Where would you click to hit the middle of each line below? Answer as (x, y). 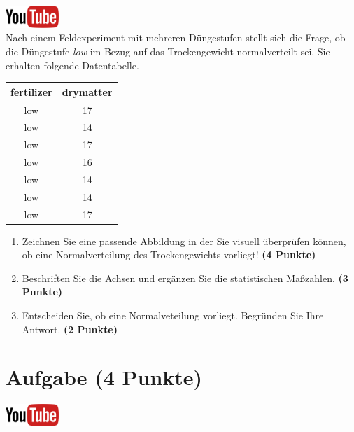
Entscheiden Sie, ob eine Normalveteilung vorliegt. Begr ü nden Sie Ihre (173, 315)
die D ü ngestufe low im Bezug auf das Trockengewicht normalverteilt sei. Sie (168, 51)
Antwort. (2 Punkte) (70, 329)
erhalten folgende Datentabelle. (72, 65)
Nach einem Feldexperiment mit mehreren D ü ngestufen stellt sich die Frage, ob (176, 37)
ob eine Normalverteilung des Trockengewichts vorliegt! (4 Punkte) (169, 255)
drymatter (87, 91)
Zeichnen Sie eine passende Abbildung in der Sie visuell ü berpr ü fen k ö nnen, (184, 241)
